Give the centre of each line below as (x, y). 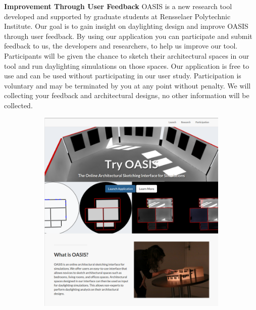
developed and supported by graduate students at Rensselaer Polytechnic (117, 16)
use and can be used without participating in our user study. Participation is (123, 76)
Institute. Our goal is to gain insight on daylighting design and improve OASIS (126, 26)
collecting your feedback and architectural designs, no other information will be (127, 95)
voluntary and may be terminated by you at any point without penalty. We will (127, 85)
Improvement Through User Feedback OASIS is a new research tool (118, 6)
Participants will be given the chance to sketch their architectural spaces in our (127, 55)
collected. (18, 105)
